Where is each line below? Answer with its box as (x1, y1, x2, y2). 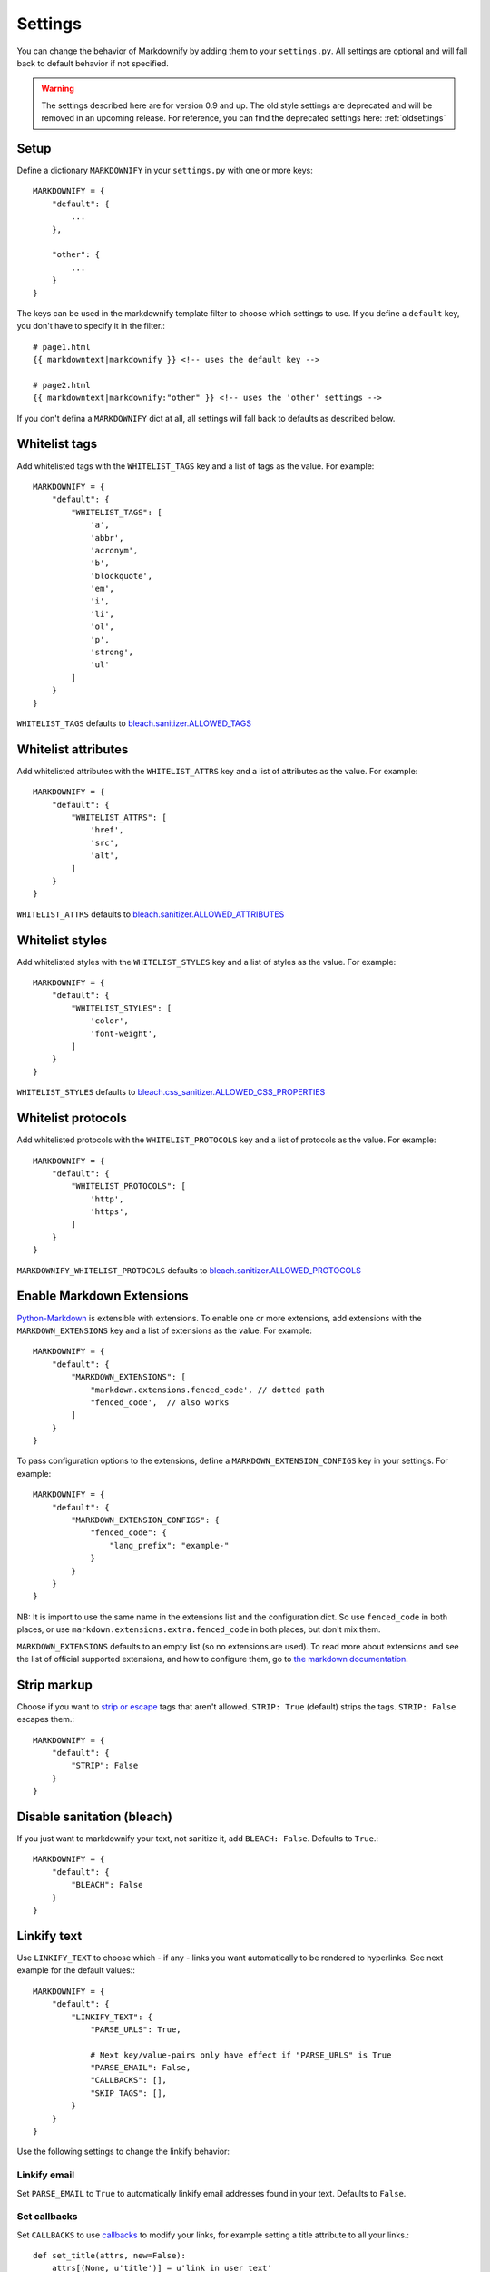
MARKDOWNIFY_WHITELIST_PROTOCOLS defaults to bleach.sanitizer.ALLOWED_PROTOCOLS (16, 1264, 362, 1276)
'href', (90, 825, 124, 835)
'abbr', (90, 533, 124, 543)
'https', (90, 1207, 129, 1217)
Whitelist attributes (16, 742, 129, 757)
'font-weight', (90, 1028, 158, 1039)
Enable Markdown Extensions (16, 1289, 189, 1304)
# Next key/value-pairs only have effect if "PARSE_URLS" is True (90, 2049, 392, 2060)
